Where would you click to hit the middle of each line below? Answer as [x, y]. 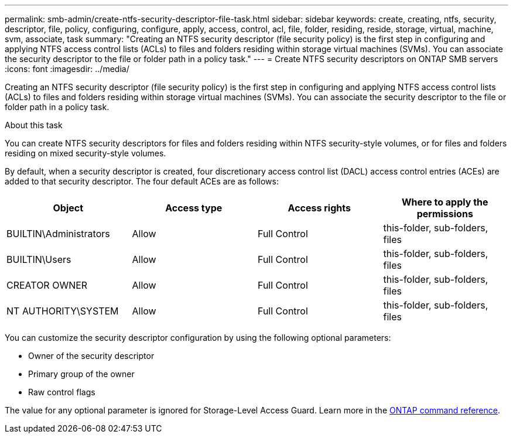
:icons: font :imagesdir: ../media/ [67, 69]
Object [68, 208]
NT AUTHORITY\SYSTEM [63, 311]
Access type [194, 208]
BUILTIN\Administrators [58, 234]
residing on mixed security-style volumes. [85, 153]
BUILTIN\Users [39, 259]
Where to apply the [445, 202]
